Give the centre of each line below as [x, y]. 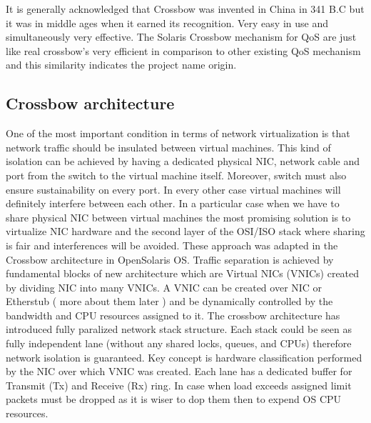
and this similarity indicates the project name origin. [121, 65]
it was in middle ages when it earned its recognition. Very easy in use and [167, 23]
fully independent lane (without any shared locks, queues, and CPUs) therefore [179, 343]
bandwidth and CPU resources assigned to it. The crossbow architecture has [173, 315]
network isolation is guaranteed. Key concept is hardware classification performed [184, 357]
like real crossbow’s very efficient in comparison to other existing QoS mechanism [183, 50]
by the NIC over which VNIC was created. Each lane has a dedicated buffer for [179, 371]
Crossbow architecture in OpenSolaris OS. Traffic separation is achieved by [170, 259]
